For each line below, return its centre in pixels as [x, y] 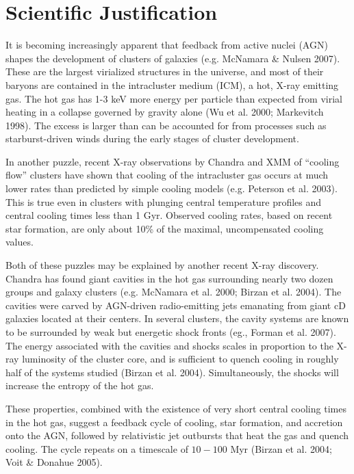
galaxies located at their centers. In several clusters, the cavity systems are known [177, 318]
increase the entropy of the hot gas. [80, 385]
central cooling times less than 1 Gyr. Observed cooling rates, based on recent [169, 215]
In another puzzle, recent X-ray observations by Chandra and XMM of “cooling [173, 161]
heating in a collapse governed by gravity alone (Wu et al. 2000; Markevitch [165, 112]
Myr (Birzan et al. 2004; [281, 448]
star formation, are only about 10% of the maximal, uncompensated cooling [165, 228]
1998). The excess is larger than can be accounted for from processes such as [166, 125]
